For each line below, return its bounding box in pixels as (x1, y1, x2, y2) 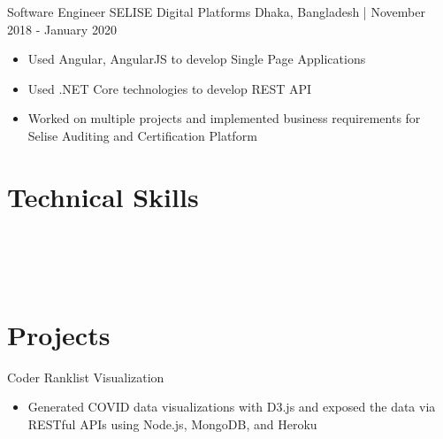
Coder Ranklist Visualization (7, 367, 164, 386)
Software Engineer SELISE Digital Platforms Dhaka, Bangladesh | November (7, 3, 425, 20)
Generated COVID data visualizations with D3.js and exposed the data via (27, 397, 436, 416)
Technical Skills (7, 178, 199, 214)
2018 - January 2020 (7, 19, 117, 38)
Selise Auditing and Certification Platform (27, 126, 257, 144)
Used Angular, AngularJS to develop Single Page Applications (27, 50, 366, 68)
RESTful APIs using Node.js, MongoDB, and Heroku (27, 414, 317, 433)
